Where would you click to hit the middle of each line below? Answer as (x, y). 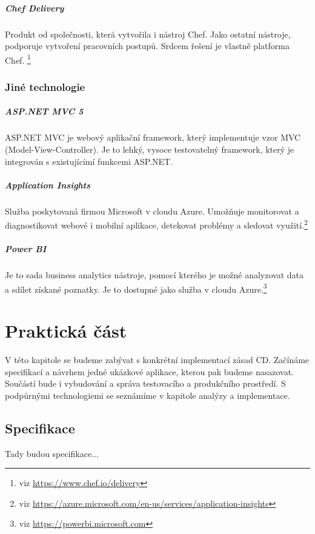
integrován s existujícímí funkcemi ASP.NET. (89, 161)
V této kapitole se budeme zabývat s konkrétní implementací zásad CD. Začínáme (157, 360)
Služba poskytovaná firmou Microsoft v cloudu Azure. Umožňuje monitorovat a (152, 211)
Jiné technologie (45, 86)
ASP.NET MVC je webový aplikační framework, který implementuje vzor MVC (153, 137)
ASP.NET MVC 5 (44, 111)
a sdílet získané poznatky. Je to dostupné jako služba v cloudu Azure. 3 (136, 288)
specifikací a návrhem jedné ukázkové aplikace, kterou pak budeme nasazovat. (149, 371)
